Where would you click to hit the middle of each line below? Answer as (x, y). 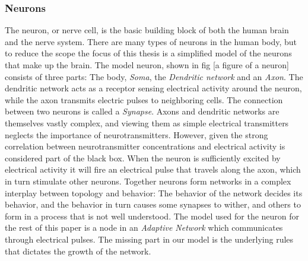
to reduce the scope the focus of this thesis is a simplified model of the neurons (148, 53)
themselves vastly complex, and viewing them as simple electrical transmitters (147, 122)
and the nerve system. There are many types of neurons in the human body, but (151, 41)
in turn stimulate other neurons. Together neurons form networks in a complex (148, 181)
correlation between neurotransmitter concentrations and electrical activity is (145, 146)
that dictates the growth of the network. (78, 251)
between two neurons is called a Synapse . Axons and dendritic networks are (142, 111)
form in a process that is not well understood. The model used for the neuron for (152, 216)
